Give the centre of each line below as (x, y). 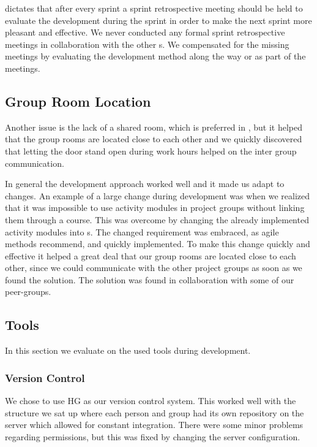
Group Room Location (78, 101)
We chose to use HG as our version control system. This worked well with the (151, 401)
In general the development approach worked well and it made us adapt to (145, 184)
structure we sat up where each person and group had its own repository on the (155, 412)
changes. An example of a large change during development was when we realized (157, 195)
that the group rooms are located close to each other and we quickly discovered (154, 139)
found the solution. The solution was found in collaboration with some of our (150, 279)
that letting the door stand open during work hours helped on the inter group (151, 151)
